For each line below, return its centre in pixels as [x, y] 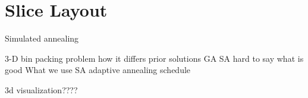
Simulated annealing [42, 38]
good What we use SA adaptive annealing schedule [98, 70]
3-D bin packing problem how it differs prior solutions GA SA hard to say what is [154, 58]
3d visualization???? [41, 89]
